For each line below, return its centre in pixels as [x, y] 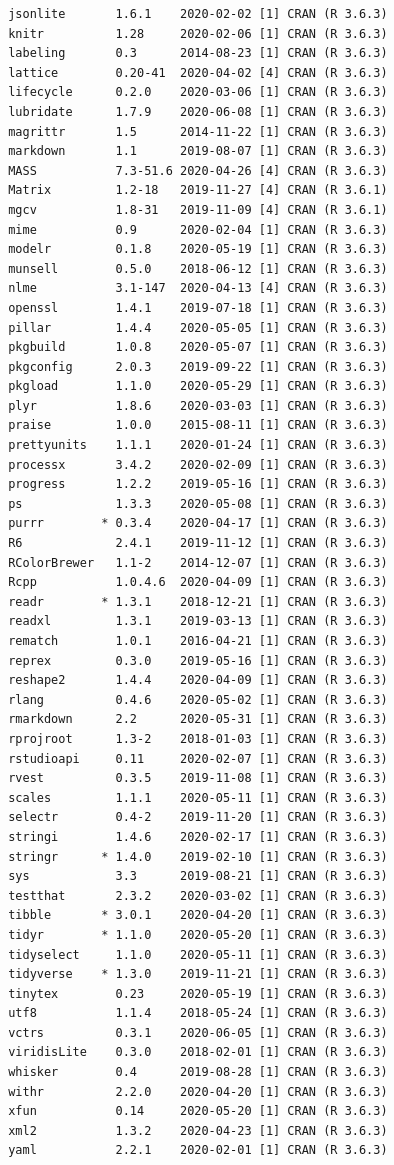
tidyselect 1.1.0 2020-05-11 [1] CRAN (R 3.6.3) [198, 954]
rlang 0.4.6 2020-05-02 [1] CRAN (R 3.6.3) [198, 699]
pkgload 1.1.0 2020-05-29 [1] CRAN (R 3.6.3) [198, 386]
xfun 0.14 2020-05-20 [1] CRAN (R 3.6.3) [198, 1111]
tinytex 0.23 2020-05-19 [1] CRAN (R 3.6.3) [198, 993]
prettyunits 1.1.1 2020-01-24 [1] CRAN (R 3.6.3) [198, 445]
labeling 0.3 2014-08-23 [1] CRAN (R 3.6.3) [198, 53]
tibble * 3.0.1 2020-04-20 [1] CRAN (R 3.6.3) [198, 915]
